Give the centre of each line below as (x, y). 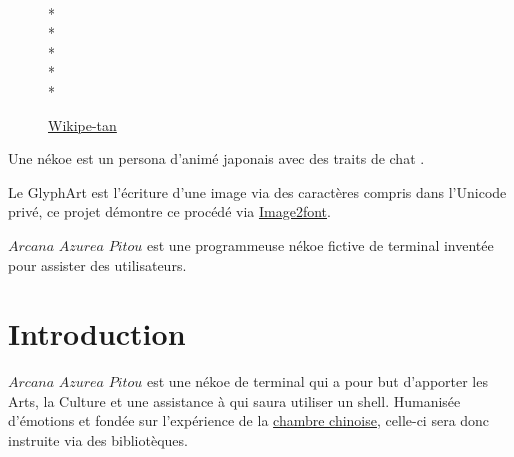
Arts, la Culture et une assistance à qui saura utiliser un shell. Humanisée (234, 400)
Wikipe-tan (82, 124)
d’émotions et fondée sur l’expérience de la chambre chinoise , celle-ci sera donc (249, 420)
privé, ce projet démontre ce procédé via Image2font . (169, 211)
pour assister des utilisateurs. (97, 264)
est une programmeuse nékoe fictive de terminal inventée (320, 244)
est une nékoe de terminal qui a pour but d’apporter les (317, 381)
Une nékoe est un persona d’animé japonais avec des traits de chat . (216, 158)
